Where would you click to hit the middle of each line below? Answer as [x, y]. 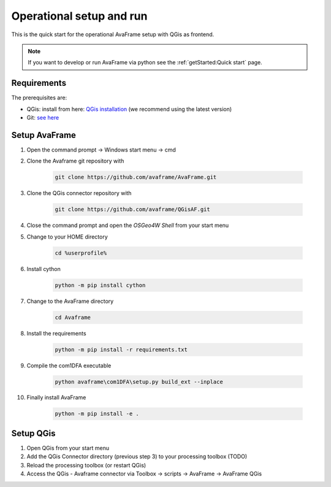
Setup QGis [33, 433]
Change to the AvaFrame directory [70, 301]
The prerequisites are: [39, 98]
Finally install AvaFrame [56, 397]
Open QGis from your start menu [68, 448]
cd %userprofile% [81, 253]
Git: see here [43, 118]
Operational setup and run [79, 16]
